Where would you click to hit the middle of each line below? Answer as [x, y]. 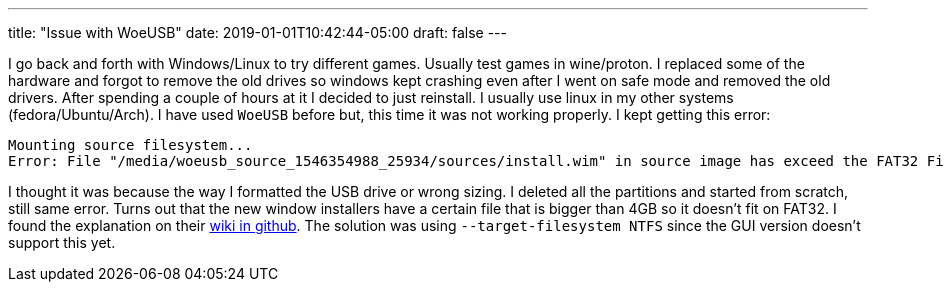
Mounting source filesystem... [130, 145]
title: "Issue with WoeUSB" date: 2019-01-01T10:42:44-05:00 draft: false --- [257, 32]
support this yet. [62, 242]
